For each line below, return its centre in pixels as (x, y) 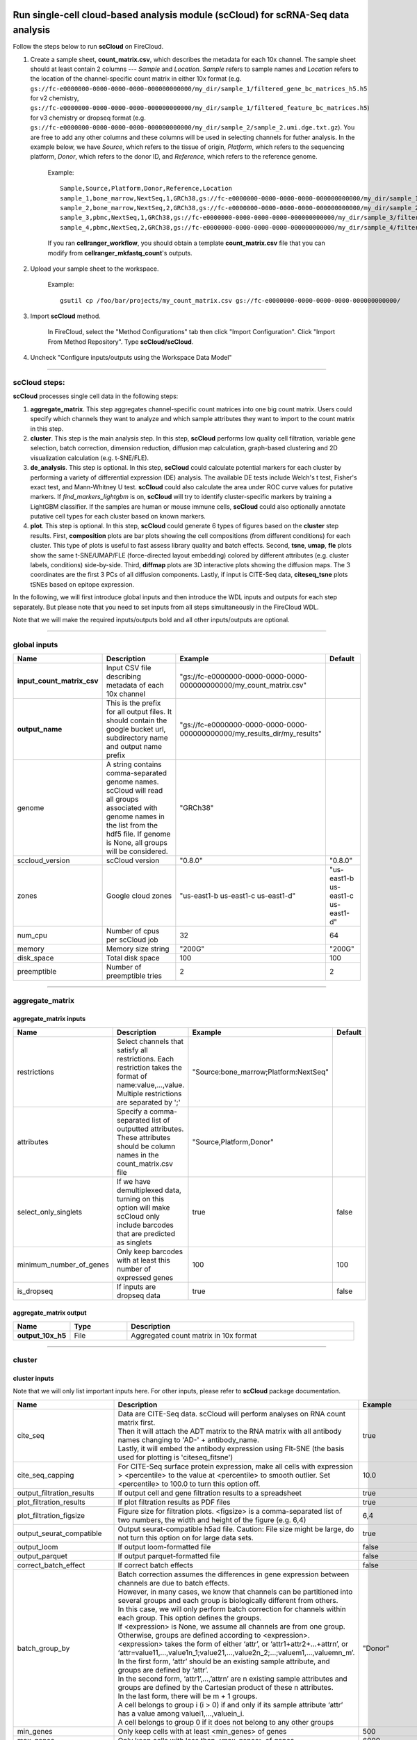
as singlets (134, 1242)
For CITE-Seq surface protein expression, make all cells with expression (236, 1466)
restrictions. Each (145, 1059)
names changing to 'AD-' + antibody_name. (189, 1439)
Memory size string (138, 949)
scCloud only (138, 1216)
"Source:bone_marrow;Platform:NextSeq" (261, 1072)
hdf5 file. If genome (138, 834)
